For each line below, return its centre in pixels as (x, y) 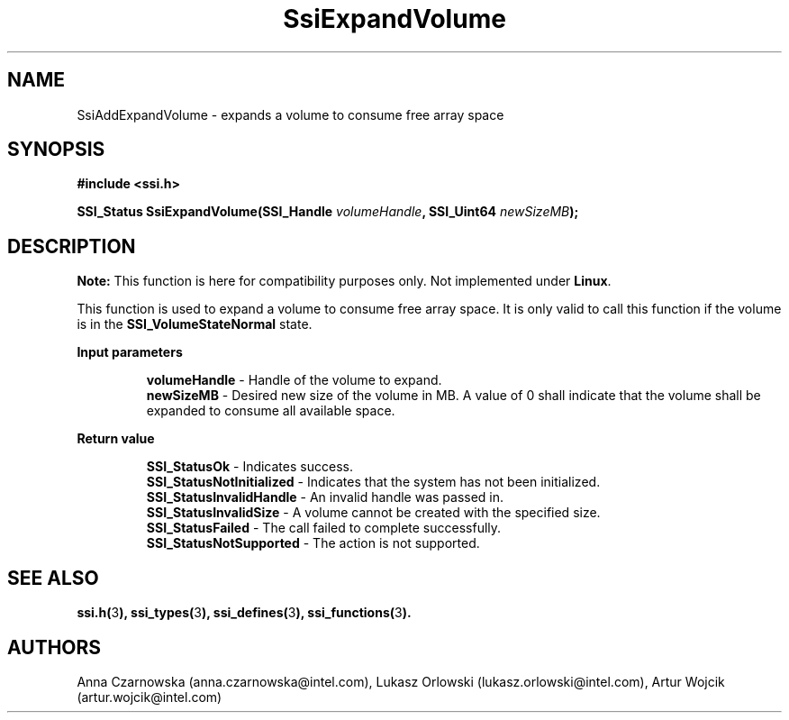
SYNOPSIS (56, 150)
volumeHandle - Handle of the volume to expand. (294, 380)
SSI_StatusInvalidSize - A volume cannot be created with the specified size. (373, 513)
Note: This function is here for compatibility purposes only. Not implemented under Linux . (344, 281)
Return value (116, 439)
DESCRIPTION (72, 246)
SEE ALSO (53, 578)
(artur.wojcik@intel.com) (150, 697)
